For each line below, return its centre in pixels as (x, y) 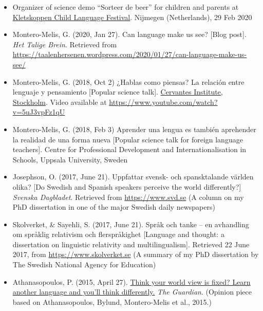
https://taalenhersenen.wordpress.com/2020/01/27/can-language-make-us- (130, 54)
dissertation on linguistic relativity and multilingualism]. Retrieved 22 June (131, 244)
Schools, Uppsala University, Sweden (70, 159)
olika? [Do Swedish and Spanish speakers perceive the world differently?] (127, 186)
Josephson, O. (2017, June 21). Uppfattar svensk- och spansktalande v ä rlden (133, 177)
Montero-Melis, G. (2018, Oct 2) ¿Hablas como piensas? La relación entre (128, 81)
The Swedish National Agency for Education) (84, 264)
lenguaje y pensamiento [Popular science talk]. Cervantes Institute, (118, 92)
